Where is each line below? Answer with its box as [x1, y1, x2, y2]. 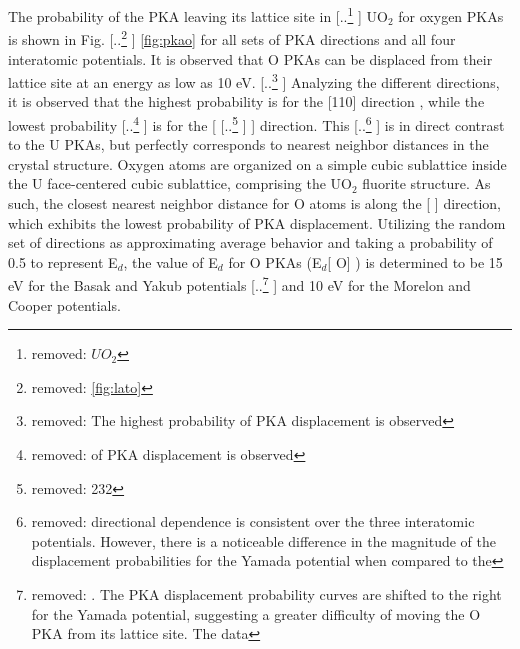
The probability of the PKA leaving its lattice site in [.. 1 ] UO [8, 3, 388, 26]
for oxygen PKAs [398, 5, 504, 26]
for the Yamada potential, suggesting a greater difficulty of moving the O [31, 603, 481, 624]
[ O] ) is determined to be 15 [327, 251, 503, 272]
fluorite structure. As [362, 173, 491, 194]
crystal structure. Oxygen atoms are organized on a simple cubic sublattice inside [8, 153, 507, 174]
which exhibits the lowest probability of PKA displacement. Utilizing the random [8, 212, 506, 233]
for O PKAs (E [228, 251, 322, 272]
